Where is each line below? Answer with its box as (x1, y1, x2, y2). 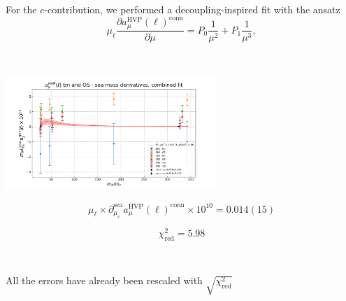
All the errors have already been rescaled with (6, 273, 203, 288)
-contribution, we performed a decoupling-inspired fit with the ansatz (44, 2, 340, 16)
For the (6, 2, 37, 16)
